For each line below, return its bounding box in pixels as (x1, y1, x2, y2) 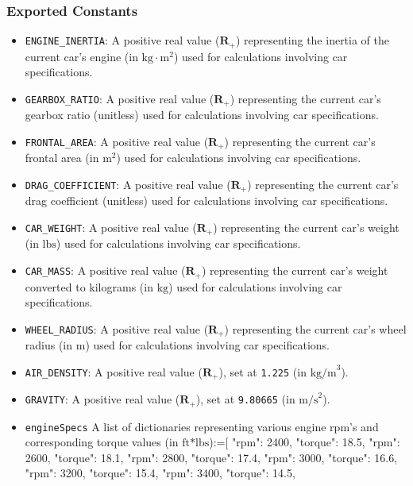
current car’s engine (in (25, 48, 138, 64)
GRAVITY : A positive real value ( (25, 391, 180, 407)
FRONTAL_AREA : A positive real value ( (25, 133, 209, 149)
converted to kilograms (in (25, 278, 153, 295)
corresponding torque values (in (25, 434, 179, 450)
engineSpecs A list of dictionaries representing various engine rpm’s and (25, 418, 379, 434)
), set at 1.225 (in (218, 363, 307, 380)
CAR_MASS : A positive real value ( (25, 262, 186, 279)
